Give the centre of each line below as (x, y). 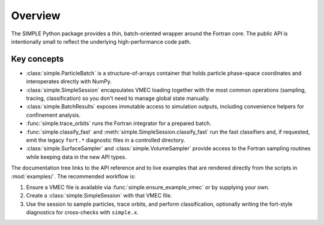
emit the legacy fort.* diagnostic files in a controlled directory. (106, 140)
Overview (36, 16)
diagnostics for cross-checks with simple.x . (82, 212)
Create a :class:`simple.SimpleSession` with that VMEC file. (99, 196)
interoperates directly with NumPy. (69, 81)
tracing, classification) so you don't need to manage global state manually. (118, 98)
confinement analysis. (53, 115)
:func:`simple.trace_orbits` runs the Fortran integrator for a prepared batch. (119, 123)
